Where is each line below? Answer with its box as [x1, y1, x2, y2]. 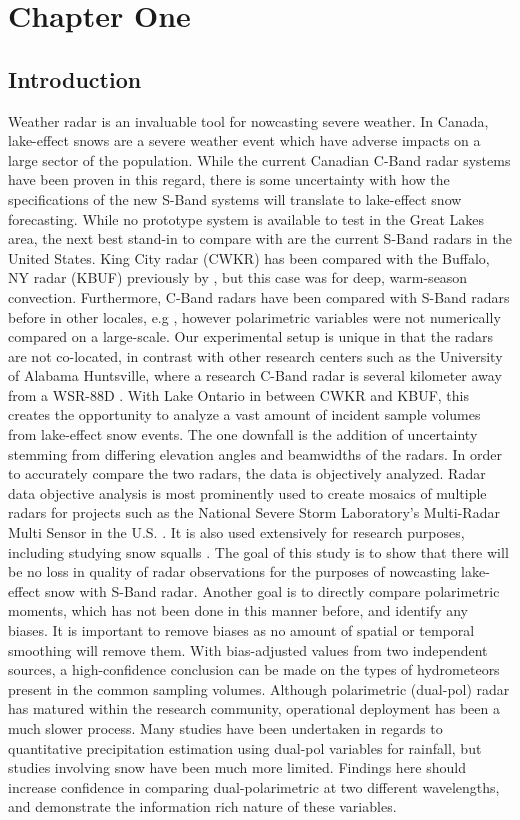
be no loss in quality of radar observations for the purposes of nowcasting [8, 561, 457, 582]
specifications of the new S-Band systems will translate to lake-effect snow [8, 188, 462, 209]
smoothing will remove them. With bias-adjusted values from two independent [8, 639, 488, 660]
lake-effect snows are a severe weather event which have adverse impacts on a [8, 130, 481, 151]
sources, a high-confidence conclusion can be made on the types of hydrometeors [8, 659, 500, 680]
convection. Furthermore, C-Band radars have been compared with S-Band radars [8, 286, 510, 307]
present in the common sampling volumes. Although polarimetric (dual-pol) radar [8, 678, 510, 699]
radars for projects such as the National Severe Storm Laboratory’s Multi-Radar [8, 502, 500, 523]
